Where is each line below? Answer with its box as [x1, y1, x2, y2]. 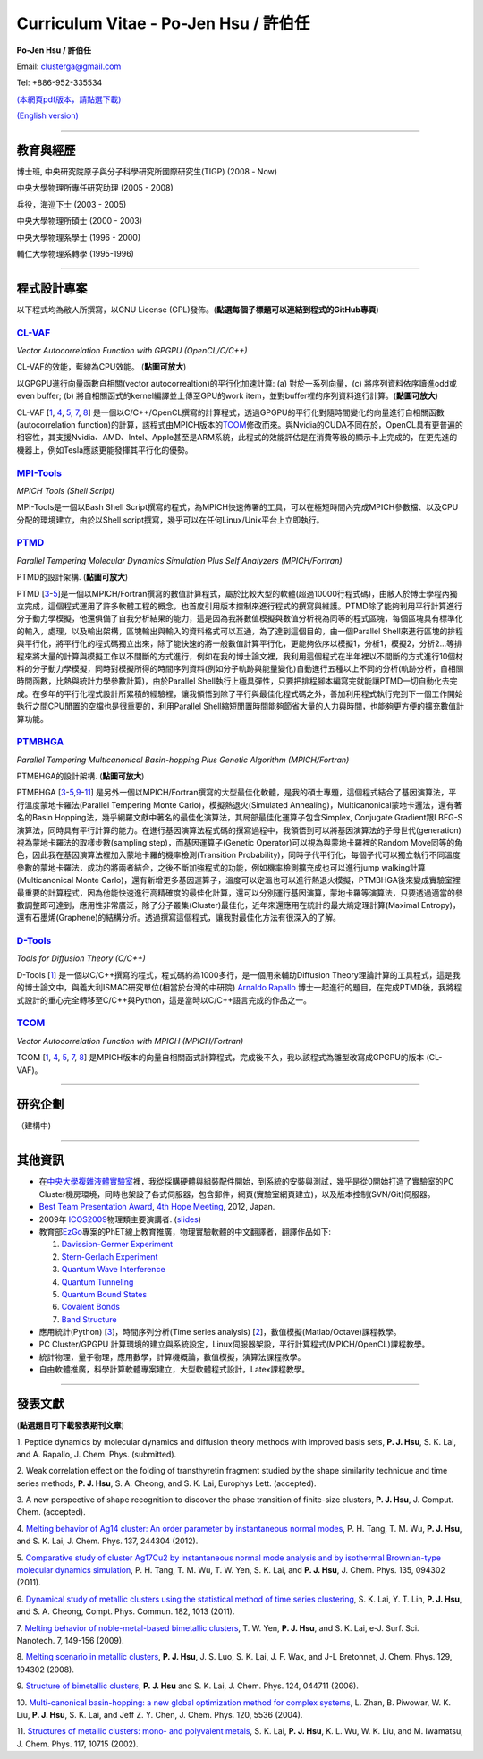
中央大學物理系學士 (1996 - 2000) [16, 232, 141, 242]
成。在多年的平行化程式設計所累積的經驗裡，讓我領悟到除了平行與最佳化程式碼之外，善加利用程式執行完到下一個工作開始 [16, 688, 463, 699]
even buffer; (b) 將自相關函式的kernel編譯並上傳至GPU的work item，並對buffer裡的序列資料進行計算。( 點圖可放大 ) [16, 390, 438, 402]
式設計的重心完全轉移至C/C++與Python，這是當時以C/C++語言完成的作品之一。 [16, 994, 312, 1006]
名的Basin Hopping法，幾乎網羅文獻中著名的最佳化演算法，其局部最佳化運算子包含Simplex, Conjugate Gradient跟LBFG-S [16, 812, 463, 823]
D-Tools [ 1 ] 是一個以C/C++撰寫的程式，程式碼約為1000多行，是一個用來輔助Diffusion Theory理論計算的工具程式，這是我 [16, 969, 461, 980]
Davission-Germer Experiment [61, 1239, 174, 1250]
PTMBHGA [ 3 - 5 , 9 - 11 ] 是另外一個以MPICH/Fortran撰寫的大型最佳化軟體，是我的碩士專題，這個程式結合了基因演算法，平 [16, 787, 457, 798]
